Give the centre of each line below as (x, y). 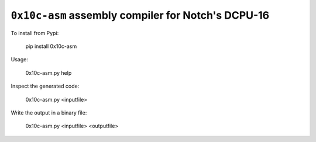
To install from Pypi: (35, 33)
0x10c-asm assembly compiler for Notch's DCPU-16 (140, 15)
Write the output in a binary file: (49, 112)
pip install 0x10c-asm (51, 46)
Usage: (20, 60)
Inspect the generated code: (45, 86)
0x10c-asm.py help (49, 72)
